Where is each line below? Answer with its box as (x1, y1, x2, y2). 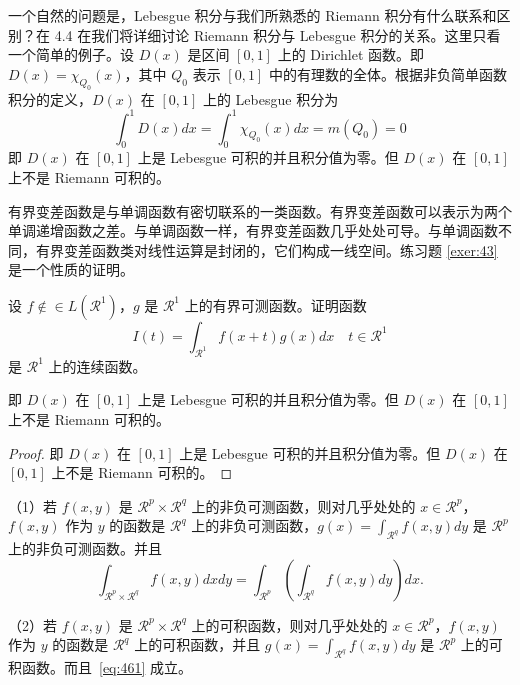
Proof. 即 (8, 442, 64, 463)
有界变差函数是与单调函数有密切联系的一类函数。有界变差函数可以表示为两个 (8, 200, 512, 221)
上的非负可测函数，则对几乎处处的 (191, 495, 416, 516)
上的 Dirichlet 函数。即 (277, 44, 425, 65)
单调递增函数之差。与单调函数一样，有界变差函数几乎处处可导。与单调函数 (8, 220, 498, 241)
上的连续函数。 (48, 355, 147, 376)
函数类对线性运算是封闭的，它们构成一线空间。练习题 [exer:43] (91, 239, 498, 260)
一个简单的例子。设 (8, 44, 134, 65)
